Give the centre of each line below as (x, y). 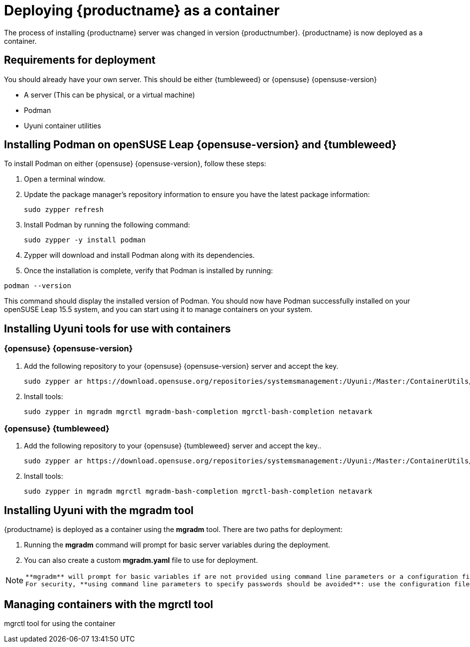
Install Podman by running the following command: (107, 225)
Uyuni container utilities (62, 125)
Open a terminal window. (64, 179)
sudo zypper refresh (64, 210)
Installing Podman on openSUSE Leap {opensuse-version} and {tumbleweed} (200, 145)
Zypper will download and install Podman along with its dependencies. (139, 255)
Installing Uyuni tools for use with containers (117, 328)
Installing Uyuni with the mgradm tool (99, 510)
